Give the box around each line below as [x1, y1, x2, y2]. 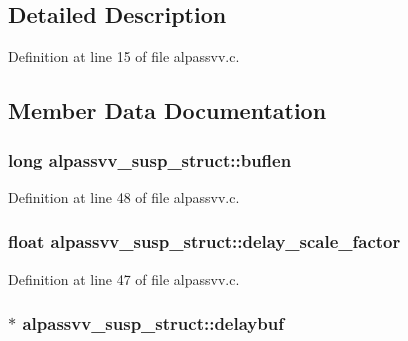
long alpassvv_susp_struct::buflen [8, 147, 292, 172]
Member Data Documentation [8, 95, 327, 126]
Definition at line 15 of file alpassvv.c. [8, 46, 240, 67]
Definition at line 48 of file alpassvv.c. [8, 186, 240, 207]
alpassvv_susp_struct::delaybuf [22, 311, 284, 336]
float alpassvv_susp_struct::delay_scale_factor [8, 229, 401, 254]
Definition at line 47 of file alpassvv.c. [8, 268, 240, 289]
